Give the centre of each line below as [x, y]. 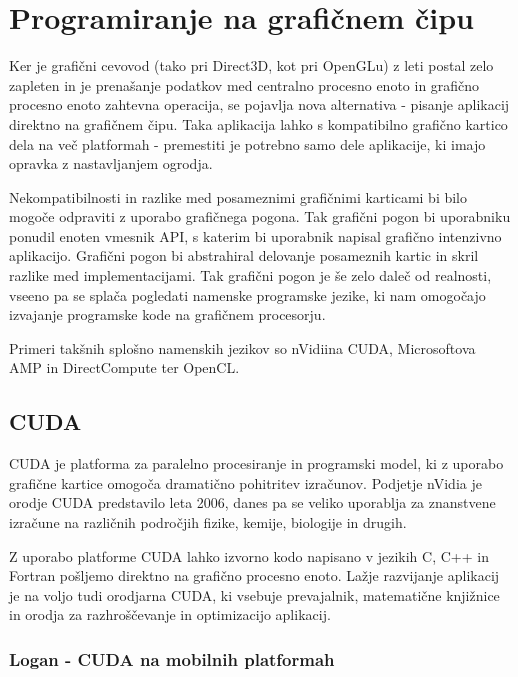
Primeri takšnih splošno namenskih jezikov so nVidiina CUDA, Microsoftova [242, 347]
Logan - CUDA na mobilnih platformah [172, 658]
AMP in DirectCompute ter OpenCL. [124, 367]
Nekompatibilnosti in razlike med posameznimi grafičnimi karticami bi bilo [238, 196]
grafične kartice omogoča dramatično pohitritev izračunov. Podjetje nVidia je [245, 482]
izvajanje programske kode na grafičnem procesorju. [167, 314]
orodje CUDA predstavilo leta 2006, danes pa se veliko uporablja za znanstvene [252, 502]
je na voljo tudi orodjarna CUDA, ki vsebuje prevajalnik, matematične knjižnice [254, 594]
